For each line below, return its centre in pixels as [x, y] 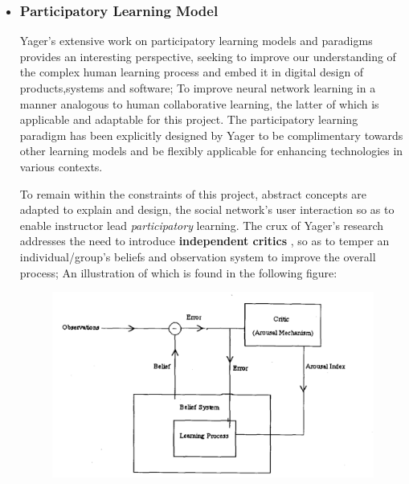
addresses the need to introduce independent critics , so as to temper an [204, 241]
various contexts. [61, 166]
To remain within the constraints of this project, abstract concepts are [193, 193]
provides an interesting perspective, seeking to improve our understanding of [208, 56]
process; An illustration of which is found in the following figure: [178, 272]
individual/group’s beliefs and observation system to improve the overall [198, 256]
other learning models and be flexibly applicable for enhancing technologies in [211, 151]
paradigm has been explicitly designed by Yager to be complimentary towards [211, 135]
